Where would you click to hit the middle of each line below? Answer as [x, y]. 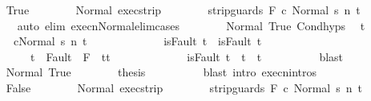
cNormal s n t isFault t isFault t [137, 41]
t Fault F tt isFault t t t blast [187, 56]
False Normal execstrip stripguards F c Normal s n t [184, 87]
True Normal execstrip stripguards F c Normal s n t [183, 10]
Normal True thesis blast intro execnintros [161, 72]
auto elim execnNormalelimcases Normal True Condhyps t [191, 25]
